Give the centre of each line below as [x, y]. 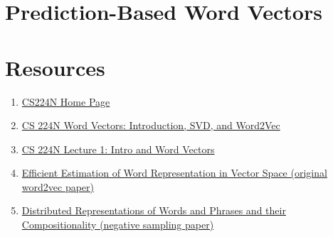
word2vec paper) [58, 186]
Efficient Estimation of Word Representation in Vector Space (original [174, 173]
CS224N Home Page [66, 101]
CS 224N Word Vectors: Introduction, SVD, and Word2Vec [151, 125]
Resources [55, 67]
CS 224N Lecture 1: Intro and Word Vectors [118, 149]
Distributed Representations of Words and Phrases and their [154, 210]
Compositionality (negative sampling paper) [118, 225]
